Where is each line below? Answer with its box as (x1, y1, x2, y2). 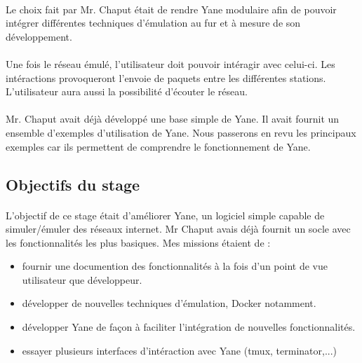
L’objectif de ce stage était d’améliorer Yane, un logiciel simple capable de (6, 207, 325, 222)
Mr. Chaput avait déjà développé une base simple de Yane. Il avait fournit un (6, 111, 340, 126)
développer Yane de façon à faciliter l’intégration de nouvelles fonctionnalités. (22, 320, 356, 334)
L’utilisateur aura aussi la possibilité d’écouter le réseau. (6, 84, 248, 99)
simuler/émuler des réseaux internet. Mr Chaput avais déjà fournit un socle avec (6, 221, 351, 236)
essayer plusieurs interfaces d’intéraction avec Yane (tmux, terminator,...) (22, 343, 337, 357)
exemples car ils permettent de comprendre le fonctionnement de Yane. (6, 139, 311, 153)
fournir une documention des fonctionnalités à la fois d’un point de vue (22, 259, 328, 273)
